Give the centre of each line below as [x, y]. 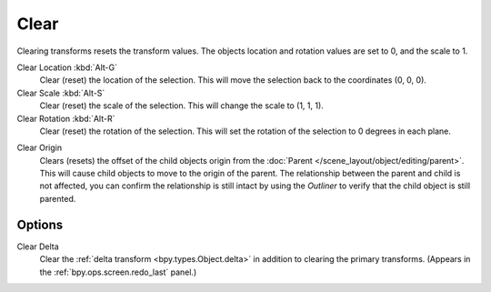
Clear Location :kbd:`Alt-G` [67, 67]
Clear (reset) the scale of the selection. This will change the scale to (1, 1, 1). [182, 106]
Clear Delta [38, 247]
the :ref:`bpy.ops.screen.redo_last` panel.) [118, 272]
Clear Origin [40, 148]
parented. [58, 198]
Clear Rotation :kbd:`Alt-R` [66, 118]
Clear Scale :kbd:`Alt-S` [61, 93]
